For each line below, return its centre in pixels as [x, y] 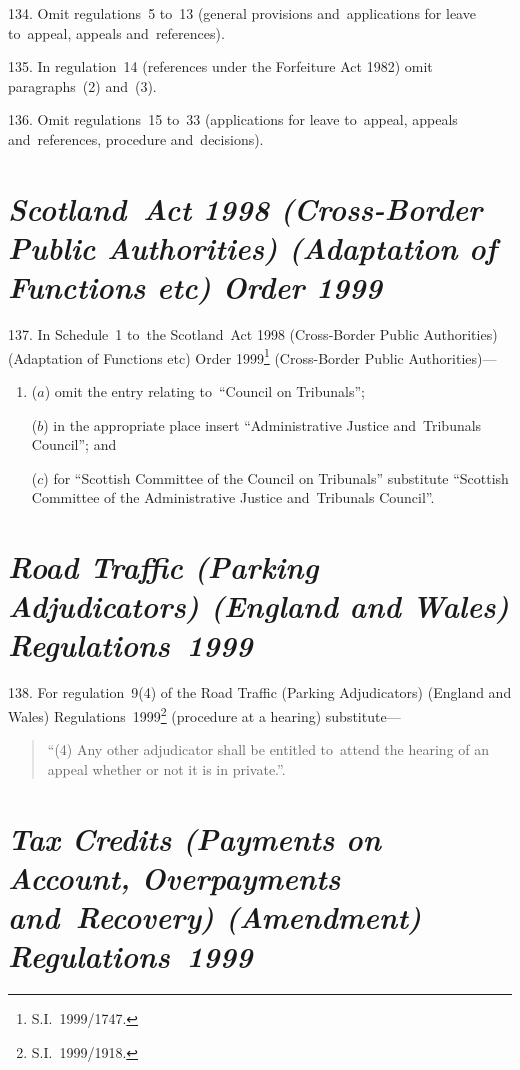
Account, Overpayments [174, 877]
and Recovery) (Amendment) [215, 916]
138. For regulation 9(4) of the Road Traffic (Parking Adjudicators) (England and [260, 692]
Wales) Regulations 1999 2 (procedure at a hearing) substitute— [204, 714]
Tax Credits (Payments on [194, 838]
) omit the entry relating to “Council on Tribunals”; [204, 390]
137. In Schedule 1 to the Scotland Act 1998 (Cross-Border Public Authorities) [253, 334]
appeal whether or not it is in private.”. [166, 768]
